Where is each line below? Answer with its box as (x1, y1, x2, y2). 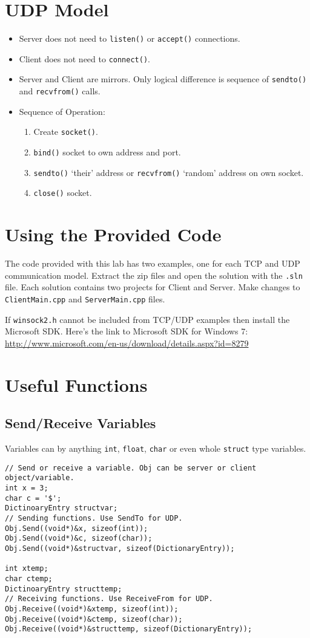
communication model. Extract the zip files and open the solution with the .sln (5, 269, 303, 281)
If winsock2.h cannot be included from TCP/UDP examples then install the (5, 313, 290, 325)
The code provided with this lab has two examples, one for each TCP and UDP (5, 257, 300, 270)
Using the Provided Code (5, 222, 222, 247)
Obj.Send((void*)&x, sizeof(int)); (5, 524, 148, 533)
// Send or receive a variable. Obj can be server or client (5, 463, 257, 472)
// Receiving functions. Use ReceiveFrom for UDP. (5, 594, 213, 604)
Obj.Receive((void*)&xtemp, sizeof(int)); (5, 604, 179, 613)
